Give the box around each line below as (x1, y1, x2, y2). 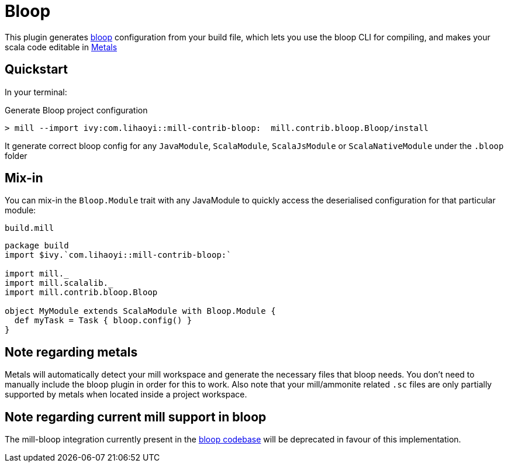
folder (5, 150, 27, 161)
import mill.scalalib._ (5, 278, 113, 288)
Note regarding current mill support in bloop (5, 409, 267, 424)
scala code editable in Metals (5, 41, 118, 52)
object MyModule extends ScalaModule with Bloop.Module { (5, 306, 276, 316)
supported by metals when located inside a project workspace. (5, 389, 247, 400)
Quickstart (5, 62, 68, 77)
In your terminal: (5, 87, 67, 97)
